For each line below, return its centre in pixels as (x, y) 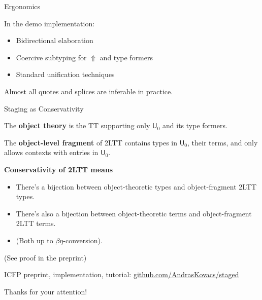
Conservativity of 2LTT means (59, 169)
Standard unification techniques (65, 74)
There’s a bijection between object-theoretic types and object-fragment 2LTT (136, 186)
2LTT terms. (36, 223)
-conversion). (83, 240)
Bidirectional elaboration (55, 40)
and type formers (126, 57)
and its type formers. (195, 125)
